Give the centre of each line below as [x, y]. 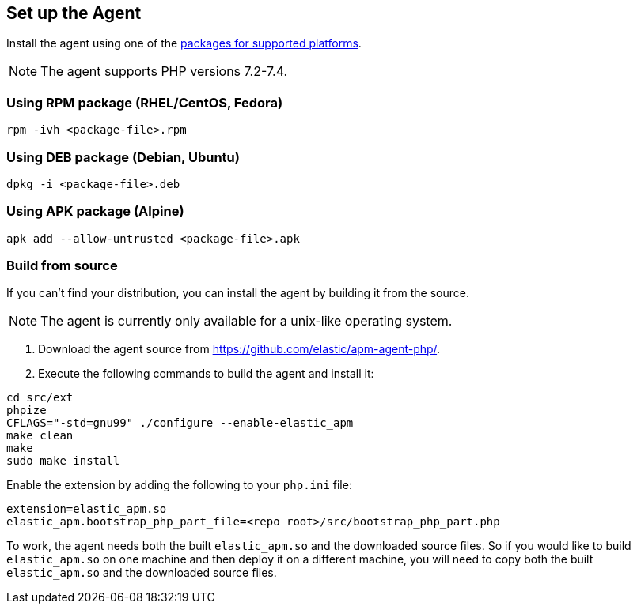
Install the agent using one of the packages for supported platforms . [184, 43]
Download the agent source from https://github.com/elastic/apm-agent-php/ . [239, 349]
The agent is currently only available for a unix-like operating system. [246, 321]
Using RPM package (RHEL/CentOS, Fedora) [145, 102]
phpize [27, 410]
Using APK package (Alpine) [95, 211]
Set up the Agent [74, 13]
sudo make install [63, 461]
